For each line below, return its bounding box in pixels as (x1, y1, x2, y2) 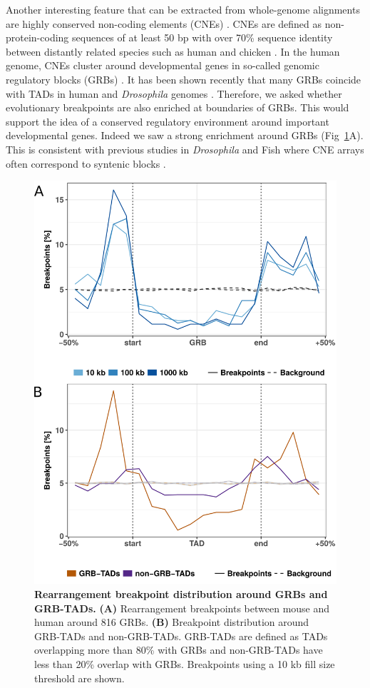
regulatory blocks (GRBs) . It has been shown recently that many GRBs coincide (6, 71, 361, 86)
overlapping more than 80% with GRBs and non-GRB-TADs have (34, 642, 323, 657)
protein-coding (6, 30, 69, 45)
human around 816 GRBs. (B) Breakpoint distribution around (34, 614, 309, 629)
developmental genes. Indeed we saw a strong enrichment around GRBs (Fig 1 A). (6, 128, 364, 143)
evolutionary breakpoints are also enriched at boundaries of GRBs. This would (6, 100, 349, 115)
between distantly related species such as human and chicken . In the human (6, 44, 340, 59)
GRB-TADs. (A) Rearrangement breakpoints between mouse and (34, 600, 330, 615)
